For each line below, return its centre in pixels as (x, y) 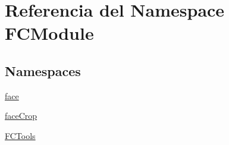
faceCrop (21, 116)
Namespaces (43, 70)
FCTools (20, 135)
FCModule (49, 33)
